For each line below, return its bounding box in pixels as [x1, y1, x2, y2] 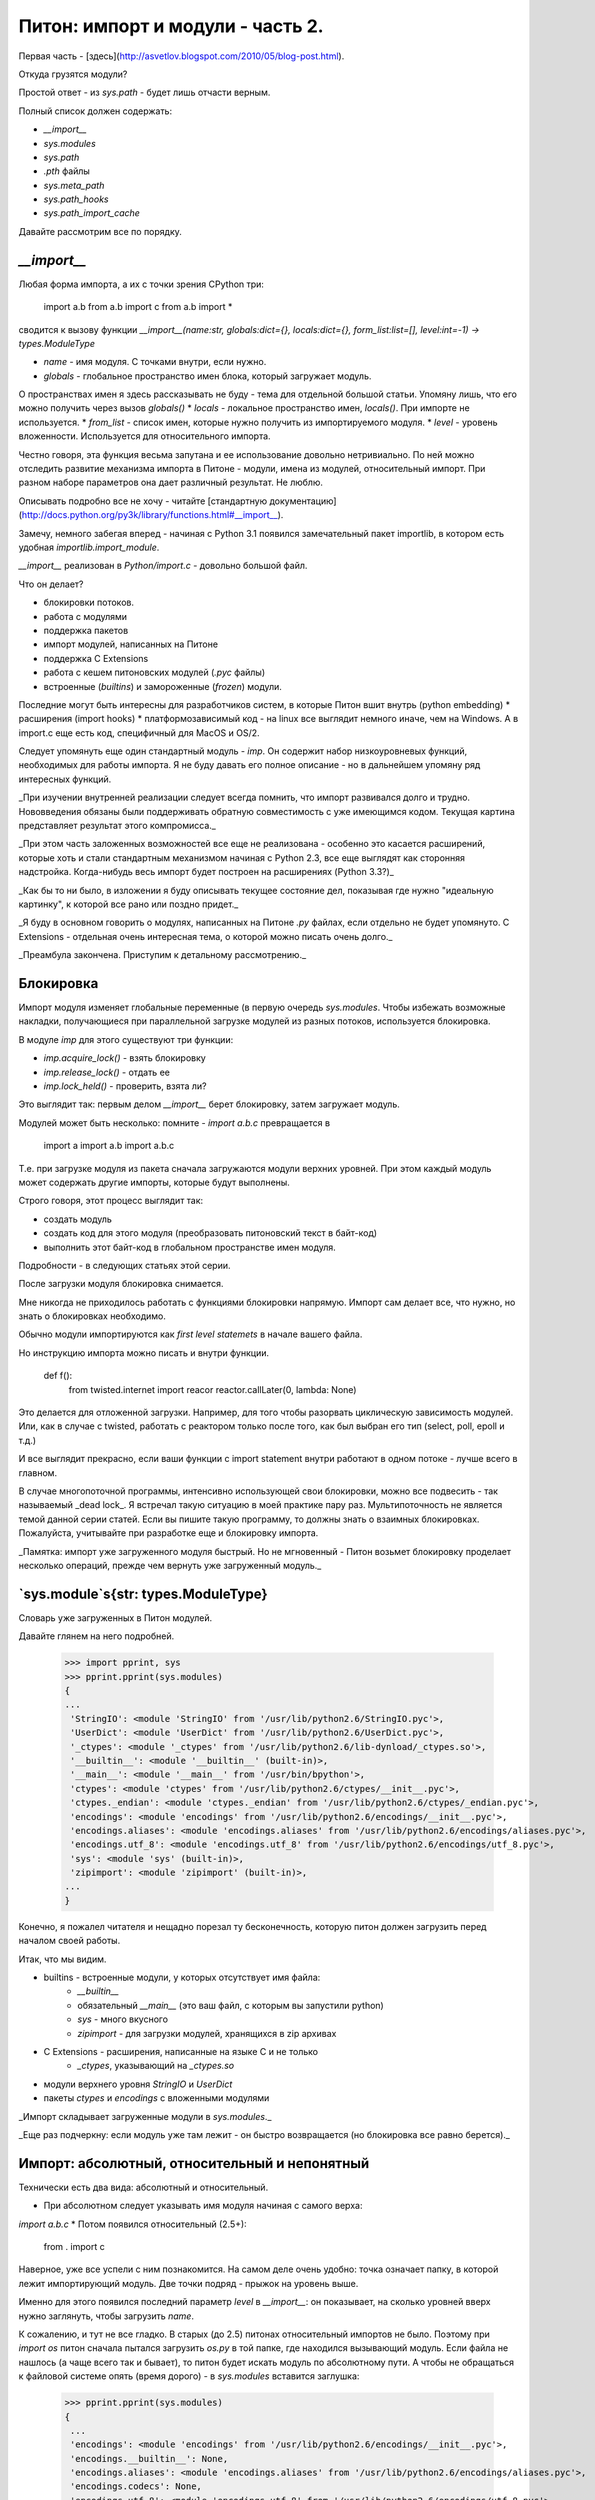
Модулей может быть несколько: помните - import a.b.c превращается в [18, 1116, 330, 1129]
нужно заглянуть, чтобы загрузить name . [18, 2310, 195, 2322]
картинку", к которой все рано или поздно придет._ [18, 898, 239, 910]
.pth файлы [43, 165, 90, 177]
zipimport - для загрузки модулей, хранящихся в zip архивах [77, 2027, 337, 2039]
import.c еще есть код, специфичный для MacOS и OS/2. [18, 726, 260, 739]
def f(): [43, 1370, 73, 1382]
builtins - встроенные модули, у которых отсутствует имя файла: [43, 1971, 321, 1984]
